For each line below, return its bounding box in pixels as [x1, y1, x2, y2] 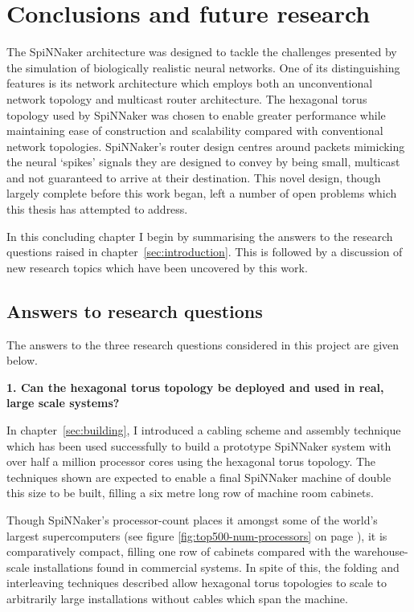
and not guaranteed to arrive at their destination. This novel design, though [6, 169, 381, 186]
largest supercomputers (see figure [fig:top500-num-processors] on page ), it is [6, 527, 387, 544]
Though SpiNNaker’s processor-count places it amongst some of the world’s [6, 511, 378, 528]
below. [6, 352, 38, 369]
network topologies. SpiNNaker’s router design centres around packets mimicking [6, 137, 405, 154]
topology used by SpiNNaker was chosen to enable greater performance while [6, 106, 386, 123]
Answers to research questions [6, 298, 263, 323]
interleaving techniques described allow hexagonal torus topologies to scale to [6, 574, 387, 591]
